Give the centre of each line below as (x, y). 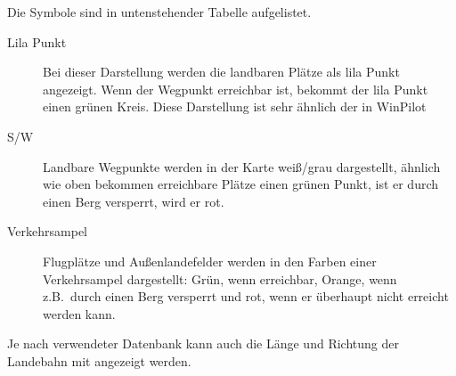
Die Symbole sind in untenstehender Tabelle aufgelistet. (159, 12)
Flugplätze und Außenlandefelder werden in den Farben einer (210, 261)
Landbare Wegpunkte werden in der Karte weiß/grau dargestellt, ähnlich (242, 166)
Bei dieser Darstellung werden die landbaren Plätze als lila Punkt (221, 72)
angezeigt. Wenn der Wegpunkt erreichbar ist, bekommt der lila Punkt (236, 89)
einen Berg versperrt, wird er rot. (134, 201)
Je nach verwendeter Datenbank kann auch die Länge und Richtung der (203, 343)
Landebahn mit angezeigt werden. (99, 360)
